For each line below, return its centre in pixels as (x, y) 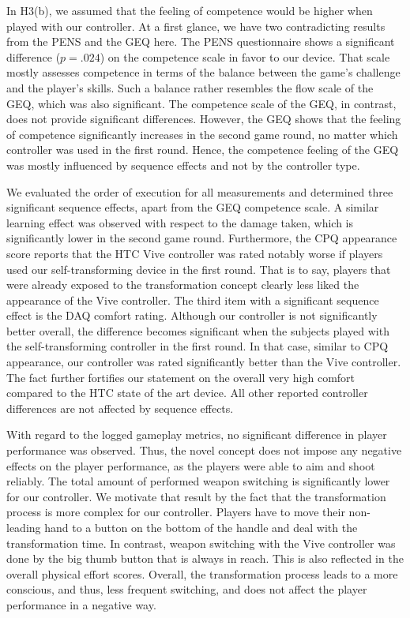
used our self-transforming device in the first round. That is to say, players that (199, 269)
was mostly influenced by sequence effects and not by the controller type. (183, 165)
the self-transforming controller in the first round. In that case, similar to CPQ (197, 346)
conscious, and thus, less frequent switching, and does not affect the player (187, 589)
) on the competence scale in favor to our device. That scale (245, 56)
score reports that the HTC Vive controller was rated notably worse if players (195, 253)
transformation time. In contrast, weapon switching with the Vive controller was (201, 543)
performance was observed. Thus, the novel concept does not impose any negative (204, 450)
